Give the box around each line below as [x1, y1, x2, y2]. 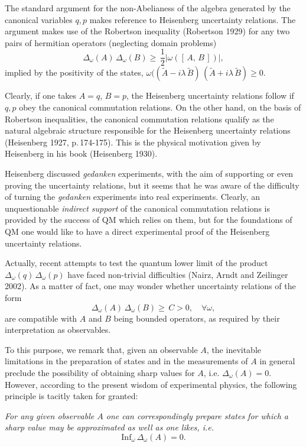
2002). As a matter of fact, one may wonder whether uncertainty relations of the [5, 280, 296, 292]
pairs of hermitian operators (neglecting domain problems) [5, 36, 217, 48]
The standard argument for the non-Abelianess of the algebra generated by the [5, 2, 291, 14]
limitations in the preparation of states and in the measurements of [5, 355, 248, 367]
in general [259, 355, 295, 367]
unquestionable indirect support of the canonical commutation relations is [5, 202, 270, 214]
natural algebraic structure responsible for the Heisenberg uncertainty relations [5, 124, 291, 137]
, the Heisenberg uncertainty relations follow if [126, 89, 294, 102]
